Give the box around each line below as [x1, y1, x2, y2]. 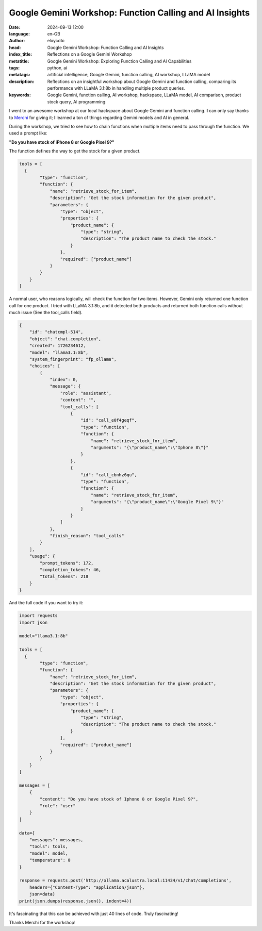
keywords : [9, 92, 31, 98]
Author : [9, 38, 25, 44]
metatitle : [9, 58, 29, 64]
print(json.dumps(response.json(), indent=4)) [19, 898, 132, 904]
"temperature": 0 [29, 857, 71, 863]
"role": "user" [39, 803, 76, 809]
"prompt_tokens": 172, [39, 560, 94, 565]
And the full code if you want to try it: [9, 600, 83, 606]
